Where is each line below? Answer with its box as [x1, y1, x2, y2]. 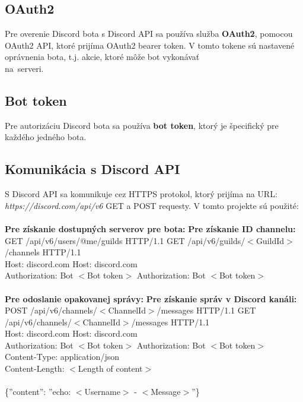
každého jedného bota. [5, 131, 87, 143]
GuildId [256, 234, 285, 246]
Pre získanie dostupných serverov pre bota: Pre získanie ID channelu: [5, 222, 296, 235]
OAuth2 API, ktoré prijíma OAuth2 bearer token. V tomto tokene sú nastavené [5, 39, 295, 51]
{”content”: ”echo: [5, 385, 71, 398]
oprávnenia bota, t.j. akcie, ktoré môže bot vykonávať [5, 50, 200, 63]
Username [84, 385, 120, 398]
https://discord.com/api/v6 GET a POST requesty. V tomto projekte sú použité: [5, 199, 299, 211]
